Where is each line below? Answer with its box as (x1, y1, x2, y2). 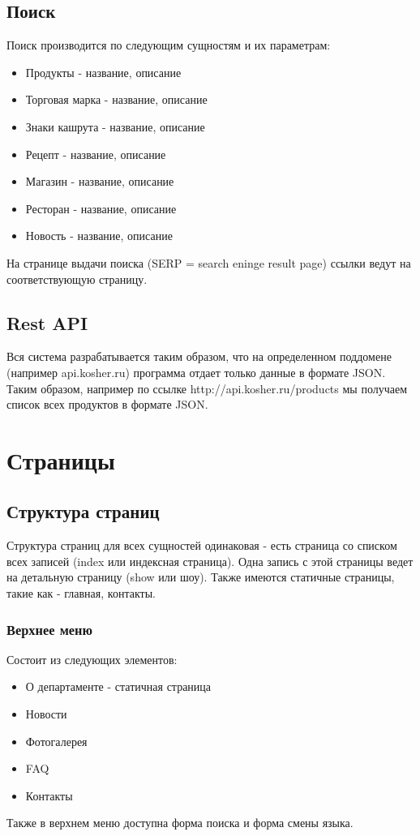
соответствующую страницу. (6, 270, 148, 287)
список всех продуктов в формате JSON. (6, 396, 208, 413)
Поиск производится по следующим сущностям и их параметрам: (6, 36, 331, 54)
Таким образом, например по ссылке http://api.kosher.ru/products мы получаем (6, 379, 408, 397)
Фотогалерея (25, 732, 88, 749)
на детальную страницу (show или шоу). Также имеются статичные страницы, (6, 568, 395, 585)
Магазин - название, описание (25, 173, 174, 190)
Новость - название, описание (25, 227, 173, 244)
